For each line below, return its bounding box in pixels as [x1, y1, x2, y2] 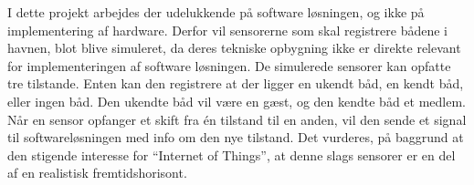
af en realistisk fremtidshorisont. [7, 163, 187, 182]
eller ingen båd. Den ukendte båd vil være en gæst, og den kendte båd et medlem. [7, 91, 466, 110]
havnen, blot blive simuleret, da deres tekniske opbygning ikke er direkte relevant [7, 38, 461, 57]
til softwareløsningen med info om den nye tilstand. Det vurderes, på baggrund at [7, 128, 464, 147]
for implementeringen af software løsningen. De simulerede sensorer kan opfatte [7, 56, 451, 75]
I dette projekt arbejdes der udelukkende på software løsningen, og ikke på [7, 3, 425, 21]
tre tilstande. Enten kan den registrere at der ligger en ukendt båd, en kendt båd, [7, 74, 464, 93]
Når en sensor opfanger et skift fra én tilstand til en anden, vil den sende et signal [7, 109, 467, 128]
